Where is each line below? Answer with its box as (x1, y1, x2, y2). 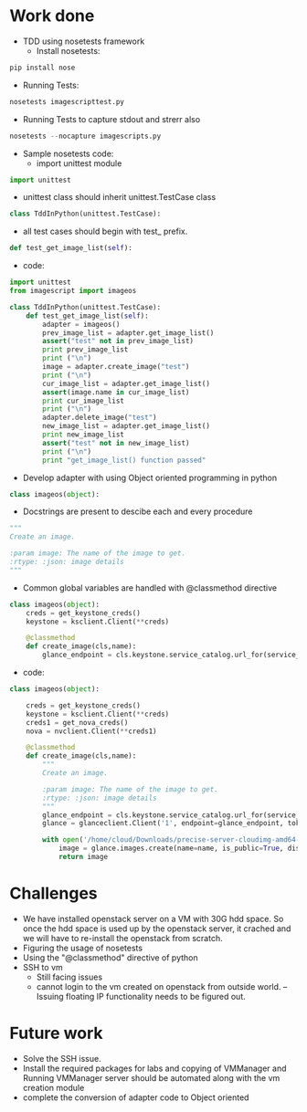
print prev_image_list (42, 345, 129, 354)
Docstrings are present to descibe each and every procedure (22, 506, 253, 517)
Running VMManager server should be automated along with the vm (22, 1072, 281, 1083)
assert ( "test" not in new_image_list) (42, 438, 190, 447)
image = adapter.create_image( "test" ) (42, 362, 190, 372)
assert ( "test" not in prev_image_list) (42, 337, 195, 346)
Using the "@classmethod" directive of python (22, 951, 198, 963)
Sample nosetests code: (22, 148, 114, 159)
